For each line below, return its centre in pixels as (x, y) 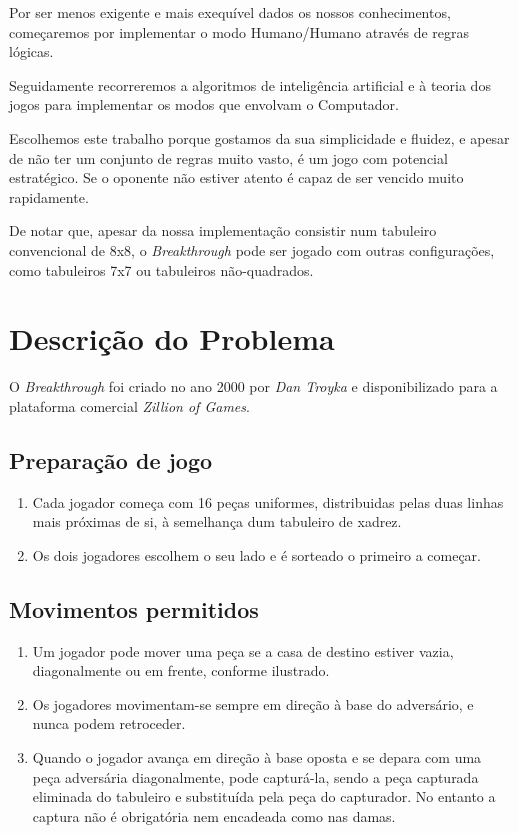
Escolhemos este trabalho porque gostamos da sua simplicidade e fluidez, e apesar (259, 137)
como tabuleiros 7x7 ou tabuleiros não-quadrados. (161, 269)
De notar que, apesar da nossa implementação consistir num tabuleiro (223, 230)
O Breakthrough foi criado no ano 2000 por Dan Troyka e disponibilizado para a (253, 386)
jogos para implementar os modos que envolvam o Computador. (204, 104)
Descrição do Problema (172, 338)
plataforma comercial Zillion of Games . (129, 405)
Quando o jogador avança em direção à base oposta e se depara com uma (257, 757)
